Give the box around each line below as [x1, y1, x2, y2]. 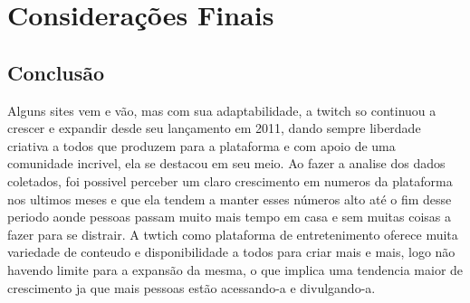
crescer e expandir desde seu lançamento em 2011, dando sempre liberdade [7, 118, 421, 137]
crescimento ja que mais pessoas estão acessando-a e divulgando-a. [7, 278, 376, 297]
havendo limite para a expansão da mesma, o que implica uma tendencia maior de [7, 260, 464, 279]
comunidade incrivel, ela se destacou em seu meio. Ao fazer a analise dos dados [7, 154, 446, 173]
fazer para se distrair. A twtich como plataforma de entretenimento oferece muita [7, 224, 458, 243]
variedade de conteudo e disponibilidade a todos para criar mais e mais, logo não [7, 242, 456, 261]
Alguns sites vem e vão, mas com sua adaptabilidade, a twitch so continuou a [7, 100, 436, 119]
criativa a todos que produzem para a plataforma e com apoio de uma [7, 136, 396, 155]
